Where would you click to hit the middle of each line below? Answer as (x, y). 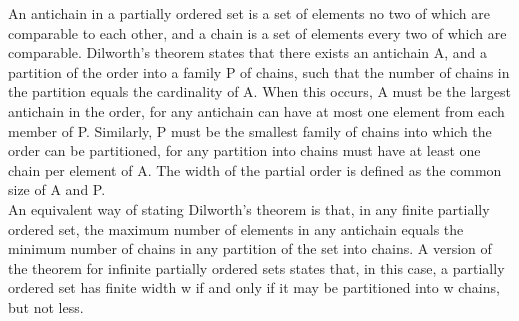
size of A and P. (57, 189)
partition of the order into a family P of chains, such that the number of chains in (259, 71)
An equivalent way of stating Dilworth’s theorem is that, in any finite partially (249, 208)
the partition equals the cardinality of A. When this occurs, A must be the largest (259, 91)
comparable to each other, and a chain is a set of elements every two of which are (257, 32)
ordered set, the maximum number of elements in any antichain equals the (236, 228)
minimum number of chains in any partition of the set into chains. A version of (250, 248)
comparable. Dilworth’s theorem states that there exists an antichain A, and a (248, 52)
